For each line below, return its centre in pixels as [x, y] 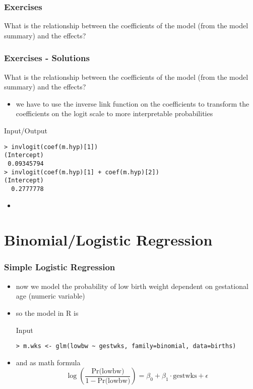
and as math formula [48, 362]
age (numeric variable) [50, 296]
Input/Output [26, 130]
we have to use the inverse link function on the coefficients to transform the [133, 103]
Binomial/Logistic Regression [108, 240]
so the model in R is [47, 312]
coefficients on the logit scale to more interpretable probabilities [114, 113]
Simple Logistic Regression [60, 267]
